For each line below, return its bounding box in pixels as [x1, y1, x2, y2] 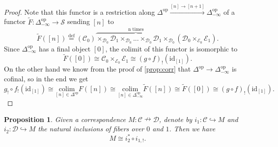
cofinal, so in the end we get [4, 73, 88, 84]
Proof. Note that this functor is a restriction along [4, 6, 155, 17]
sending [67, 16, 90, 26]
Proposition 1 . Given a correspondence [4, 114, 126, 124]
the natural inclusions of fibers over [38, 123, 144, 134]
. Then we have [169, 123, 216, 134]
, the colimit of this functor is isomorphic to [105, 43, 238, 53]
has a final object [39, 43, 91, 53]
